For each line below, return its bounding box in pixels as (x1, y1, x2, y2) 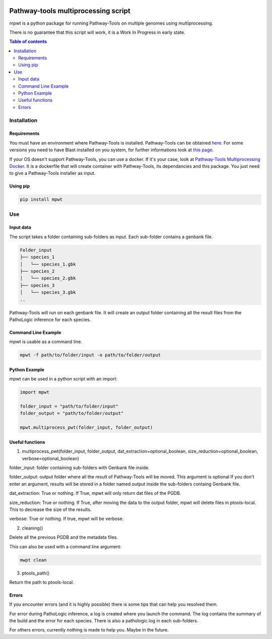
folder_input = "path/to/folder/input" (20, 404, 118, 409)
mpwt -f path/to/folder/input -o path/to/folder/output (20, 352, 161, 358)
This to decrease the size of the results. (9, 506, 92, 513)
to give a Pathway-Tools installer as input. (9, 170, 96, 176)
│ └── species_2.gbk (20, 275, 76, 281)
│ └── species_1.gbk (20, 261, 76, 267)
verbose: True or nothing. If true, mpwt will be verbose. (9, 516, 124, 522)
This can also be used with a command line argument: (9, 543, 122, 549)
